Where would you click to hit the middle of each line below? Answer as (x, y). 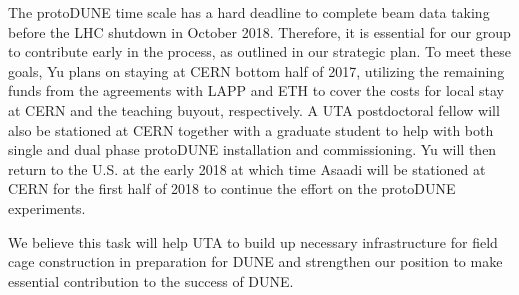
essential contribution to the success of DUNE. (151, 280)
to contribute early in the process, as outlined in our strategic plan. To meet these (260, 51)
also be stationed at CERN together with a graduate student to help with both (251, 129)
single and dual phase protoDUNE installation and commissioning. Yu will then (252, 149)
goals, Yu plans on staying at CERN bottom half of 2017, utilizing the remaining (256, 70)
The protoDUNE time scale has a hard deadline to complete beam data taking (249, 12)
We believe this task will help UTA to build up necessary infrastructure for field (253, 241)
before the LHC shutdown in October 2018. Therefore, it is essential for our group (259, 31)
